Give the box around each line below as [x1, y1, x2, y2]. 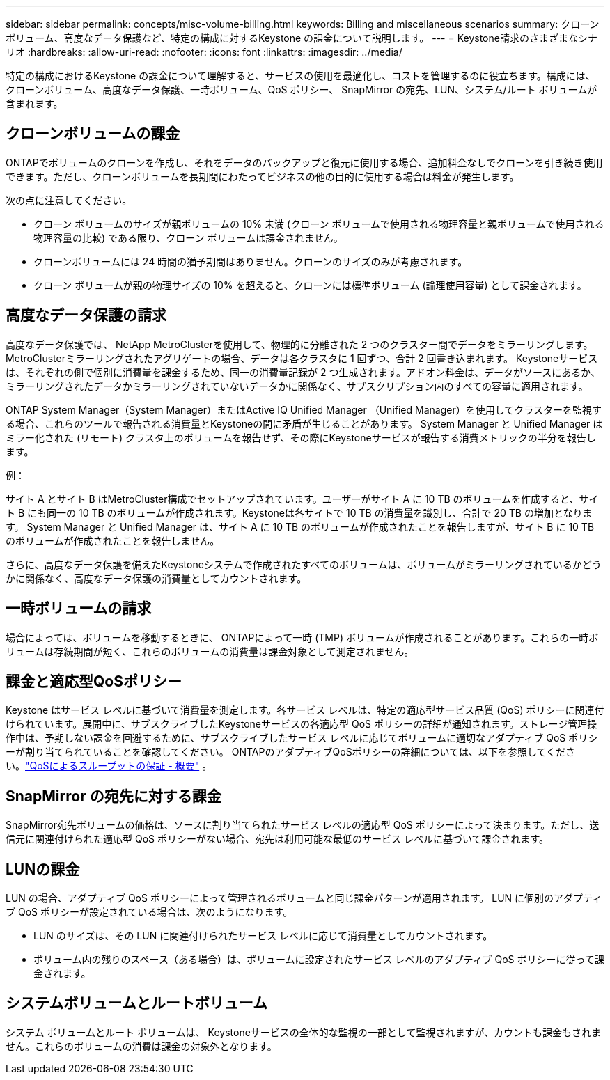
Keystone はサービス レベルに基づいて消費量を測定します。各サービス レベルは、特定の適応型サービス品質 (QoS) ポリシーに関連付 [6, 704, 604, 717]
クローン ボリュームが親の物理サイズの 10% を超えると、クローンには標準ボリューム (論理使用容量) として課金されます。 [33, 279, 587, 291]
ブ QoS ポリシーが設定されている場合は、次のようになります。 [6, 906, 293, 918]
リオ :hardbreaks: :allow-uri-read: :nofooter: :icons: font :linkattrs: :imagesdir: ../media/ [6, 46, 402, 58]
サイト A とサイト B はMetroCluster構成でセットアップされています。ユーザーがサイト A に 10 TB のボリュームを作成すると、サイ [6, 492, 599, 505]
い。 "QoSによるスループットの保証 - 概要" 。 [6, 760, 212, 772]
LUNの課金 [6, 860, 80, 878]
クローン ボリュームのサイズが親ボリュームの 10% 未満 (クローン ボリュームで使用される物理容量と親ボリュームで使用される [33, 217, 604, 230]
